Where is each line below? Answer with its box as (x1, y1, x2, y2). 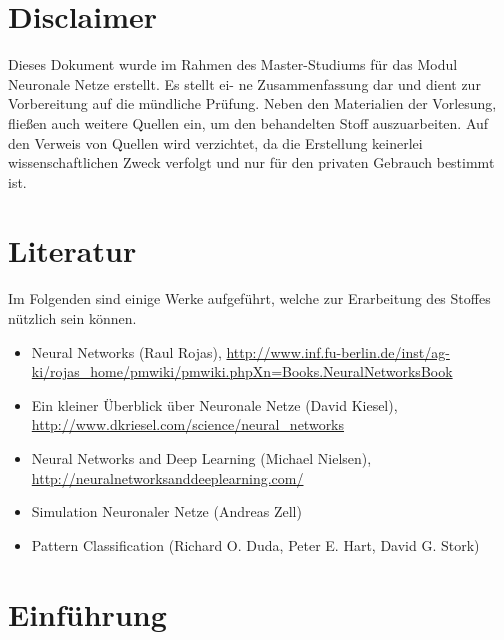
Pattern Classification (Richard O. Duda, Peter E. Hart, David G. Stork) (31, 534, 480, 555)
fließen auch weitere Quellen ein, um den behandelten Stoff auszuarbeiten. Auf (8, 112, 489, 133)
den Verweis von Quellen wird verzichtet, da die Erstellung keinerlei (8, 132, 423, 153)
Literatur (8, 230, 137, 271)
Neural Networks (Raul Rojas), (31, 341, 222, 362)
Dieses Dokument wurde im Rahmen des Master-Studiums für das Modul (8, 54, 458, 75)
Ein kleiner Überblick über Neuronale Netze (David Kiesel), (31, 394, 398, 415)
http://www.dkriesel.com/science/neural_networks (31, 414, 345, 435)
